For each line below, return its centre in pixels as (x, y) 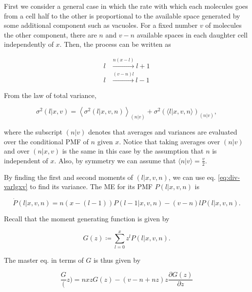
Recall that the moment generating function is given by (87, 219)
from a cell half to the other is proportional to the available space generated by (122, 15)
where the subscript (33, 132)
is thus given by (117, 260)
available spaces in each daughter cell (192, 34)
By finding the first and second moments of (68, 177)
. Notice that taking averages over (170, 141)
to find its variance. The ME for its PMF (91, 186)
